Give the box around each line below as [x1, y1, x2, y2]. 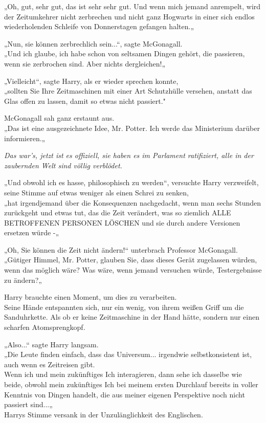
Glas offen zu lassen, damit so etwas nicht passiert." [4, 95, 166, 106]
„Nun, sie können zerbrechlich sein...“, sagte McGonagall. [4, 38, 183, 49]
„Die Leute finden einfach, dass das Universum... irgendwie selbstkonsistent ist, [4, 349, 252, 360]
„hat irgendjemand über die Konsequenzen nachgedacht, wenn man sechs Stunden [4, 197, 261, 208]
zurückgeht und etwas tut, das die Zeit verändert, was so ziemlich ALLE [4, 207, 231, 218]
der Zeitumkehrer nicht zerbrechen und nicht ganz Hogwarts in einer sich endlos [4, 11, 255, 21]
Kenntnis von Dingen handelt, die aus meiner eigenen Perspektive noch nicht [4, 389, 245, 399]
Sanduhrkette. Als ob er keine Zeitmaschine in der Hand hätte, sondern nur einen [4, 311, 259, 322]
